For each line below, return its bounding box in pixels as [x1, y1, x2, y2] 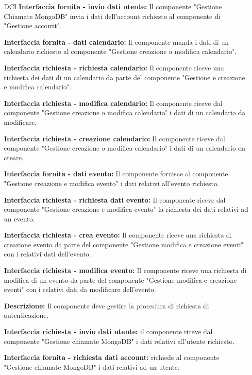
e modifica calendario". [4, 82, 71, 92]
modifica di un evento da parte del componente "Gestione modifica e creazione [4, 274, 237, 285]
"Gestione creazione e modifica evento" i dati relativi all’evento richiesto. [4, 178, 219, 188]
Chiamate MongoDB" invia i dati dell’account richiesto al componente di [4, 11, 220, 21]
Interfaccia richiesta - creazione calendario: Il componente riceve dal [4, 133, 225, 143]
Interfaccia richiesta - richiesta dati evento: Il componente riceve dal [4, 194, 226, 205]
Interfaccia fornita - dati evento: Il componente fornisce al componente [4, 169, 228, 179]
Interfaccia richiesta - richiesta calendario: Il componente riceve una [4, 62, 224, 72]
